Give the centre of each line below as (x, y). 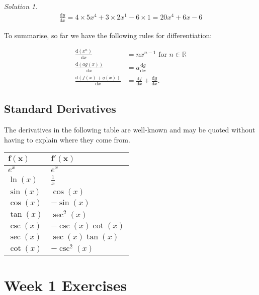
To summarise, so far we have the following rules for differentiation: (108, 35)
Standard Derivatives (60, 109)
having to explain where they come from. (67, 139)
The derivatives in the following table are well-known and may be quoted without (130, 130)
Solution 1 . (21, 6)
